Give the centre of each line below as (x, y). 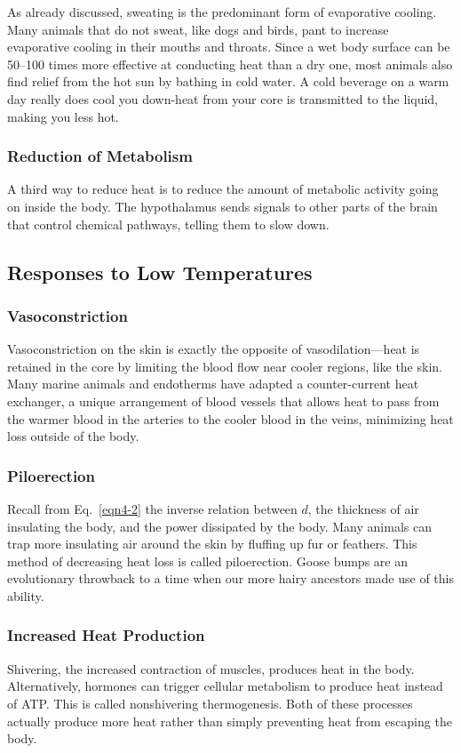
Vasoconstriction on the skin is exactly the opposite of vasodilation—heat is (214, 349)
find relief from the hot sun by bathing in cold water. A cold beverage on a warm (228, 81)
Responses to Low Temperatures (160, 272)
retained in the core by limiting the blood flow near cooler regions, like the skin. (225, 366)
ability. (26, 595)
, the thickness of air (363, 508)
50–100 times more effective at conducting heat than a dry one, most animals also (230, 64)
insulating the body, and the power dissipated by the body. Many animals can (219, 526)
